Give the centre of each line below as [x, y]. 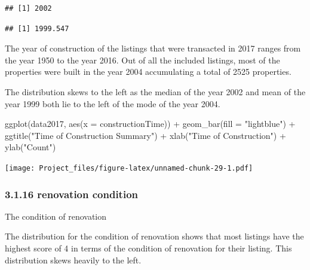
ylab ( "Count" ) [30, 147]
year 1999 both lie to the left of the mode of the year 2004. [113, 103]
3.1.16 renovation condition [72, 194]
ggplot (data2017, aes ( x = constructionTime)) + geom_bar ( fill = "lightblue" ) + [150, 124]
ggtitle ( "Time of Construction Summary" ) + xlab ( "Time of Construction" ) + [145, 135]
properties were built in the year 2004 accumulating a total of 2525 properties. [148, 72]
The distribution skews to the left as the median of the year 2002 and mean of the [155, 91]
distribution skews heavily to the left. [73, 260]
